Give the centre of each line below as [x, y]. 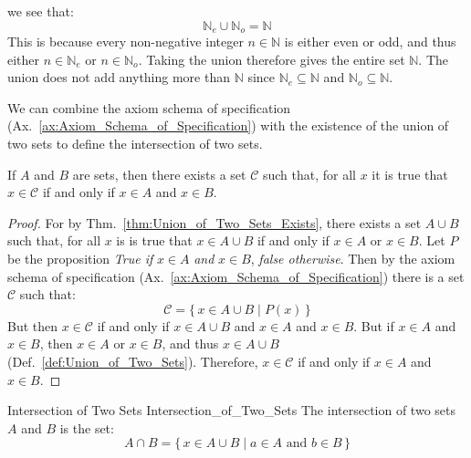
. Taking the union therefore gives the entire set [272, 59]
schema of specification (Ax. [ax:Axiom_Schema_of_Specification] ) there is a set [236, 276]
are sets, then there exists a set [159, 174]
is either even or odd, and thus [370, 42]
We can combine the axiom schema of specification [149, 107]
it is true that [410, 174]
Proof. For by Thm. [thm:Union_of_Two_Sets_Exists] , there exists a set [215, 222]
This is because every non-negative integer [126, 42]
